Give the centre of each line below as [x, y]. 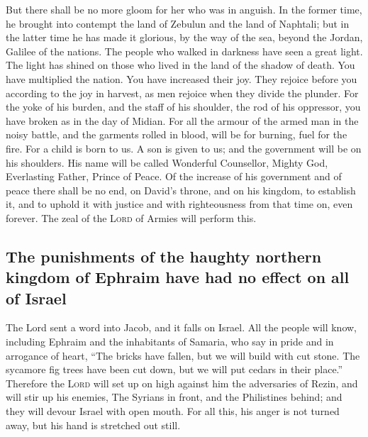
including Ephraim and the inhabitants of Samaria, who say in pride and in [170, 342]
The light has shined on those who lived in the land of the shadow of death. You [180, 65]
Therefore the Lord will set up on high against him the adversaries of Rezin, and [182, 383]
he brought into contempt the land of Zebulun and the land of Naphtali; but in [178, 23]
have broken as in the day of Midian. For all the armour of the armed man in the [182, 120]
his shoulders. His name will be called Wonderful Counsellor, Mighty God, [167, 162]
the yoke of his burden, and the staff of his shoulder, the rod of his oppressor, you [183, 107]
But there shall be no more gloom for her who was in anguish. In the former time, [184, 9]
